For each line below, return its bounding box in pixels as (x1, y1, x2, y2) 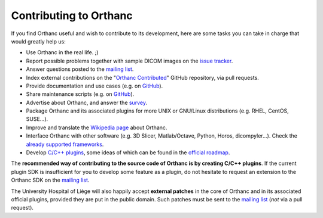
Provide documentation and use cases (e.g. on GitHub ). (26, 82, 163, 89)
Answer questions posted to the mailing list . (26, 66, 134, 73)
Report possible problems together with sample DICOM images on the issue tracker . (26, 57, 233, 64)
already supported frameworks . (26, 141, 104, 148)
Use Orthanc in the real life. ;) (26, 49, 99, 56)
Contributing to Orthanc (11, 9, 133, 22)
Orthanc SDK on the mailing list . (11, 176, 90, 184)
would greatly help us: (11, 38, 66, 45)
